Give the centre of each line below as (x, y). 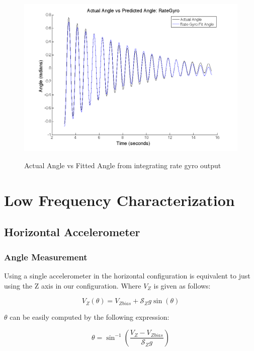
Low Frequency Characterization (119, 200)
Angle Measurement (46, 257)
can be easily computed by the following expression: (90, 317)
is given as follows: (182, 285)
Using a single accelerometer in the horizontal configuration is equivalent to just (127, 276)
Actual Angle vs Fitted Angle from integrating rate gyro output (123, 165)
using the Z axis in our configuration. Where (73, 285)
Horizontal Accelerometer (72, 232)
